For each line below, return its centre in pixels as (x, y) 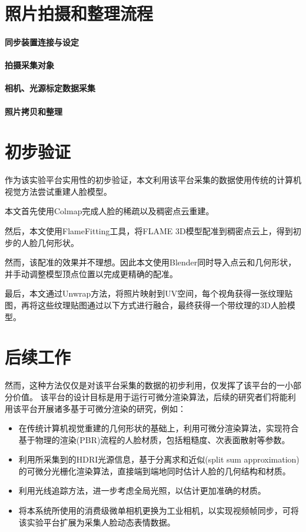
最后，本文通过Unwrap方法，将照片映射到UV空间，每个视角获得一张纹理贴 (149, 293)
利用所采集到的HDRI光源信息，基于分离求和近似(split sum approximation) (159, 459)
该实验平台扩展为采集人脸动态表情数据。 (97, 522)
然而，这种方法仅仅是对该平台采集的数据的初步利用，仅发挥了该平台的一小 (149, 385)
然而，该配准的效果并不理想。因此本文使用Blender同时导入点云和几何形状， (151, 262)
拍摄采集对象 (29, 65)
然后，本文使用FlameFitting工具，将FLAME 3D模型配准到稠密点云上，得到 (149, 231)
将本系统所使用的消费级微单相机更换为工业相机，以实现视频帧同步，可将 (159, 511)
